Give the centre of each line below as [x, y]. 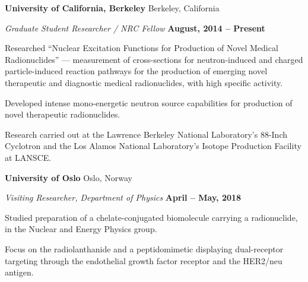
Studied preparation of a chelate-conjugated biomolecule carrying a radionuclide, [151, 217]
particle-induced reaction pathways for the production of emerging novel [136, 71]
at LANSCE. [28, 157]
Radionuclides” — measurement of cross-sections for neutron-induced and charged [154, 59]
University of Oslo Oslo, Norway [69, 177]
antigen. [19, 272]
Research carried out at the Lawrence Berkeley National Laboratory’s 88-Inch [146, 134]
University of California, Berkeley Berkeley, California [112, 8]
